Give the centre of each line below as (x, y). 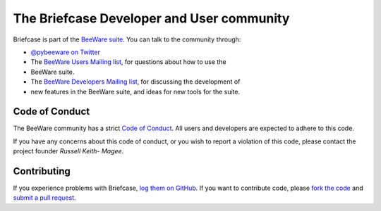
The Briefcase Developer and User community (151, 18)
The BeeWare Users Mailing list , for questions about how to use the (128, 62)
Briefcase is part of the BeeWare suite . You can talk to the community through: (127, 39)
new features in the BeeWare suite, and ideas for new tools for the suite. (135, 91)
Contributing (42, 171)
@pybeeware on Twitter (65, 52)
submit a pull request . (45, 198)
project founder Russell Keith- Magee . (68, 151)
